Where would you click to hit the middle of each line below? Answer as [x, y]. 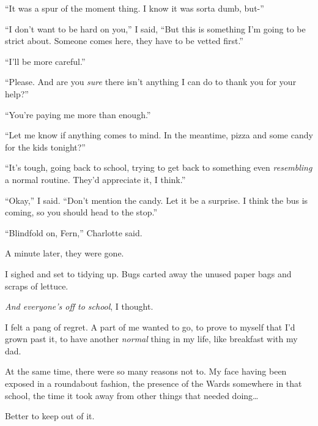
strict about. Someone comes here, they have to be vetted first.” [124, 41]
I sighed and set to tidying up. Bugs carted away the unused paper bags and [148, 273]
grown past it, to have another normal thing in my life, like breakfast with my [151, 339]
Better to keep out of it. [50, 416]
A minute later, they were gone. [65, 253]
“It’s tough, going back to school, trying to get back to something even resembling [159, 167]
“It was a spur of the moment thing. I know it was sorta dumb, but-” [135, 8]
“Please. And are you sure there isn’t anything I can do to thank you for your [151, 82]
